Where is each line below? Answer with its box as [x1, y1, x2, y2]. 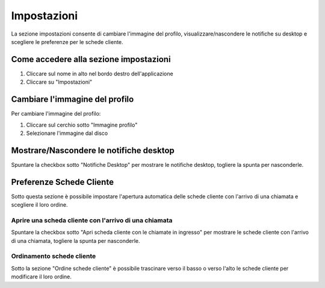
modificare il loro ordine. [11, 273, 72, 280]
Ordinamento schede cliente [11, 252, 96, 260]
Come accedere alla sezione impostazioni [11, 54, 171, 64]
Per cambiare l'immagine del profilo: [11, 110, 101, 117]
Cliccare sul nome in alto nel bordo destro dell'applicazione [26, 70, 174, 77]
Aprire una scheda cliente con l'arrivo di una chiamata [11, 216, 173, 224]
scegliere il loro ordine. [11, 201, 68, 208]
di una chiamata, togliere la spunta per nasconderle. [11, 237, 140, 244]
